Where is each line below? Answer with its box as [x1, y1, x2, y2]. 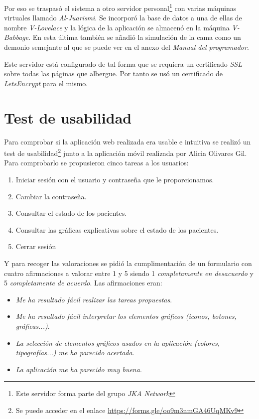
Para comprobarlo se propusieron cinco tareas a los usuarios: [4, 157, 189, 168]
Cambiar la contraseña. [15, 191, 87, 201]
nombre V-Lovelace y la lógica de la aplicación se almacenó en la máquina [4, 22, 230, 32]
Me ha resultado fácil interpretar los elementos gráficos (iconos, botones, [15, 311, 237, 321]
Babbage [4, 32, 29, 42]
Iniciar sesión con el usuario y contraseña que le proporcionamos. [15, 174, 214, 184]
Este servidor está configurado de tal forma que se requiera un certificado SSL [4, 58, 242, 69]
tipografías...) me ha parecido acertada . [15, 347, 134, 358]
